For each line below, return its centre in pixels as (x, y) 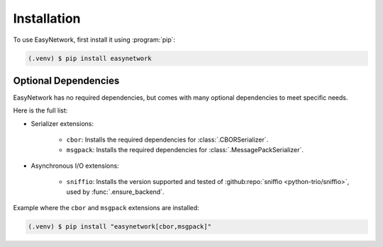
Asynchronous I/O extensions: (75, 166)
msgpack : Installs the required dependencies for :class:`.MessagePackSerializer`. (185, 149)
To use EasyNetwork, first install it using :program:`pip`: (94, 40)
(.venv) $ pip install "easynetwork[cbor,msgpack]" (120, 227)
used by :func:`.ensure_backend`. (115, 192)
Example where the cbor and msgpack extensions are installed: (106, 208)
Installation (47, 18)
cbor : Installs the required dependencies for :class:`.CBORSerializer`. (167, 140)
